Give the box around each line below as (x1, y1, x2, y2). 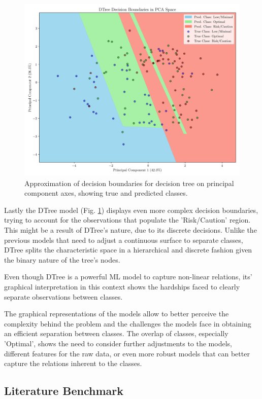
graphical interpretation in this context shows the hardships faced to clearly (4, 281, 240, 292)
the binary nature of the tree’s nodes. (4, 254, 120, 265)
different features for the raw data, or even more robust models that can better (4, 348, 250, 358)
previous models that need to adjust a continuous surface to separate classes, (4, 234, 243, 245)
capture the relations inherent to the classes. (4, 358, 142, 369)
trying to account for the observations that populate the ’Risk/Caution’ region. (4, 214, 251, 225)
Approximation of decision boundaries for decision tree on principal (24, 177, 234, 188)
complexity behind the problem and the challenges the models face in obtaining (4, 318, 251, 329)
